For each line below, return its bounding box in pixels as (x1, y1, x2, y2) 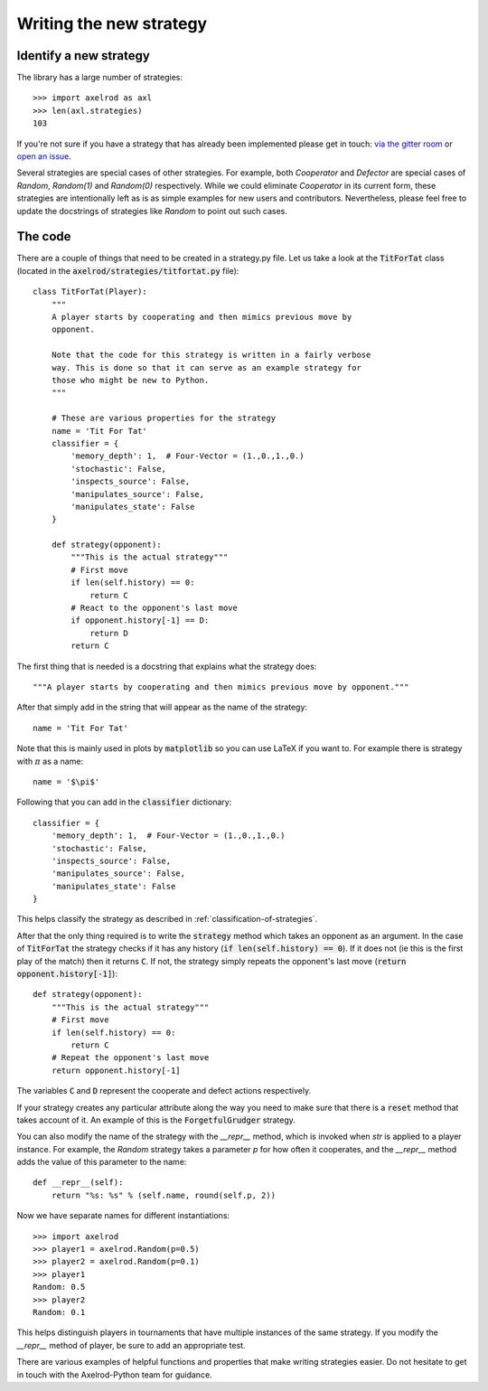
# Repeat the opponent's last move (51, 1053, 210, 1063)
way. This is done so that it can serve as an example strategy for (51, 362, 361, 372)
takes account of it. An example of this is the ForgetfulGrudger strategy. (16, 1114, 296, 1125)
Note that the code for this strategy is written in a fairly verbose (51, 350, 371, 361)
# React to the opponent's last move (70, 603, 239, 614)
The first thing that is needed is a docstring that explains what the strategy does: (16, 661, 317, 672)
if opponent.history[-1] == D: (70, 616, 210, 625)
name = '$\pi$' (33, 776, 100, 786)
